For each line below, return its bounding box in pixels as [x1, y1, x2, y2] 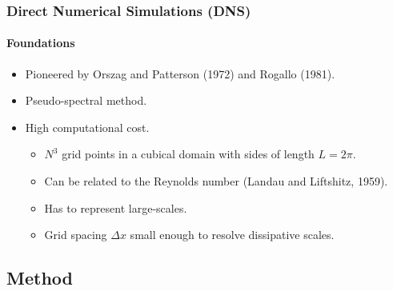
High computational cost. [25, 118, 150, 135]
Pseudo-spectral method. [25, 92, 147, 109]
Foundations [6, 34, 75, 51]
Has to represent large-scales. [44, 199, 187, 216]
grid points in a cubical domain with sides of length [62, 145, 315, 162]
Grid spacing [44, 226, 107, 243]
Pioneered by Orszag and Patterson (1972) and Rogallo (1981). [25, 65, 335, 82]
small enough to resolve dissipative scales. [130, 226, 335, 243]
